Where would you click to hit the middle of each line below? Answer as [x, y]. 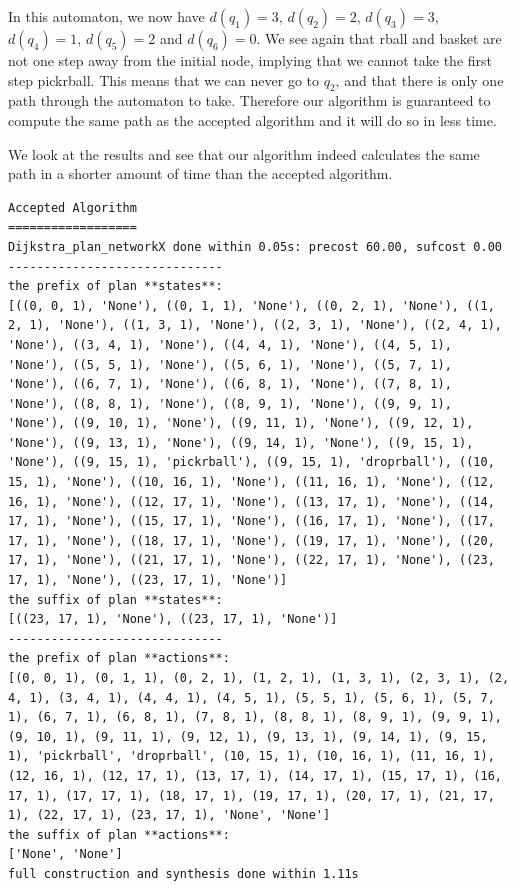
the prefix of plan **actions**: [119, 658]
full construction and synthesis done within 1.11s [183, 873]
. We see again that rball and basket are [379, 38]
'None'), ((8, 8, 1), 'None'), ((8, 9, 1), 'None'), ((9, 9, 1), [230, 403]
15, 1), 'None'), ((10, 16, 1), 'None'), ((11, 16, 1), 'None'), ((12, [251, 482]
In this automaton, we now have [106, 16]
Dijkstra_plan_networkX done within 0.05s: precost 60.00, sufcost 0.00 [255, 246]
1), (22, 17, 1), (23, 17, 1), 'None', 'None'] [169, 815]
